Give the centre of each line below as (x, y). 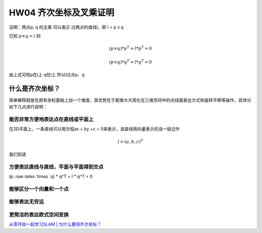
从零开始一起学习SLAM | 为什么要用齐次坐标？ (55, 224)
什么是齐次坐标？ (34, 88)
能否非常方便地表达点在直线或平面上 (51, 119)
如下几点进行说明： (28, 107)
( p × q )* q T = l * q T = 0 (131, 62)
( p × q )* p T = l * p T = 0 (131, 48)
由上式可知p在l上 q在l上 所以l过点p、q (47, 75)
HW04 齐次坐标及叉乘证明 (62, 13)
